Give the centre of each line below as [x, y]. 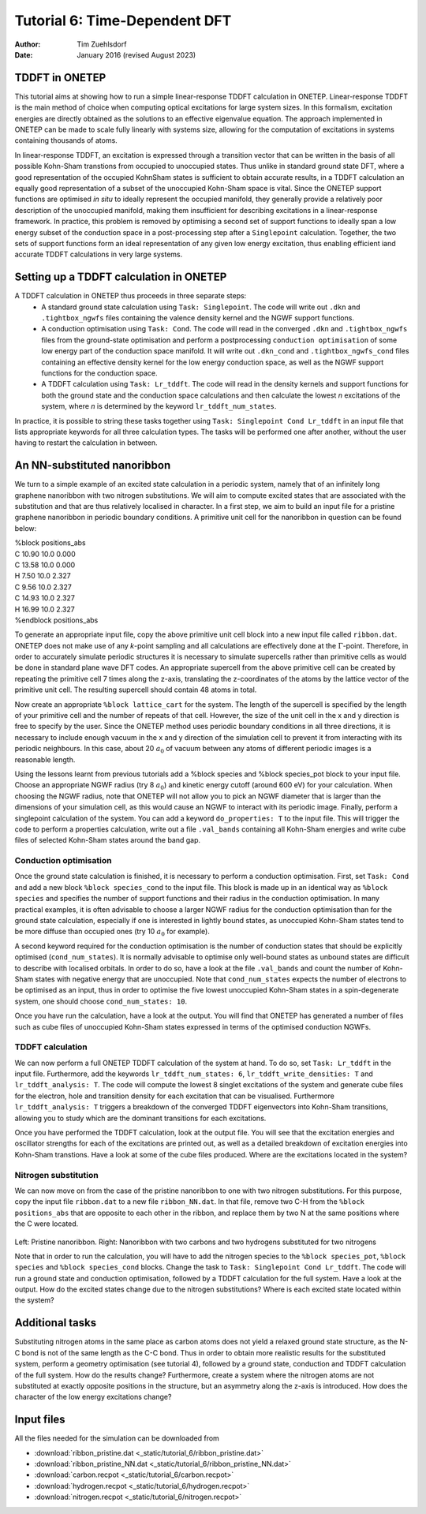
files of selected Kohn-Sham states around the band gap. [108, 840]
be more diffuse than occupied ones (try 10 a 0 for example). [112, 933]
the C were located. [47, 1224]
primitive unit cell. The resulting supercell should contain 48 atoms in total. [136, 690]
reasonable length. [45, 759]
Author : [28, 44]
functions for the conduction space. [99, 373]
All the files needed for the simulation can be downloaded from [117, 1438]
